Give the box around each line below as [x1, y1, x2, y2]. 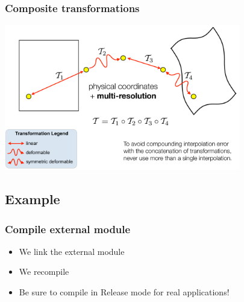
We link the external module [19, 245, 125, 257]
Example [5, 190, 60, 208]
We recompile [19, 265, 69, 278]
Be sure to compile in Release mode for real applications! [19, 286, 230, 298]
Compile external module [5, 221, 131, 236]
